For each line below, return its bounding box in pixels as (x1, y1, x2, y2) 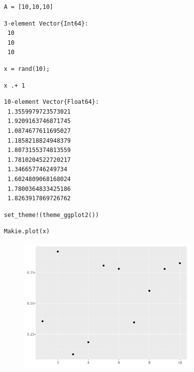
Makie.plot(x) (4, 228, 50, 235)
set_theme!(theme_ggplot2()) (4, 211, 99, 218)
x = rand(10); (4, 65, 50, 72)
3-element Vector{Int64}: (4, 20, 88, 27)
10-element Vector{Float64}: (4, 98, 99, 106)
